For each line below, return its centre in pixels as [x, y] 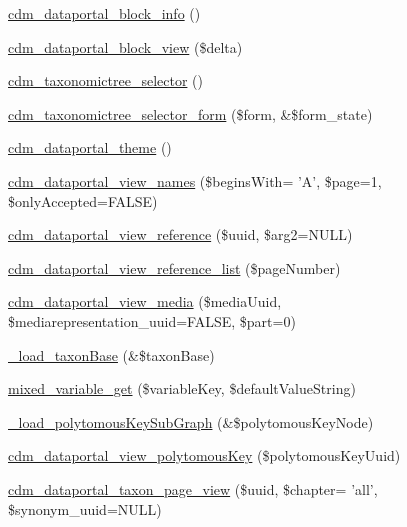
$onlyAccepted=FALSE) [83, 200]
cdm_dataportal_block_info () [104, 13]
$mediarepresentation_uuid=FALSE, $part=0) [152, 320]
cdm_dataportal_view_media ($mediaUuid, [145, 301]
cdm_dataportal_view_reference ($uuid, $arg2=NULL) [180, 234]
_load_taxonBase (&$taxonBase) [111, 354]
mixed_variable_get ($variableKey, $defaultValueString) [182, 388]
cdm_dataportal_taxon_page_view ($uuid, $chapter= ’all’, [193, 488]
